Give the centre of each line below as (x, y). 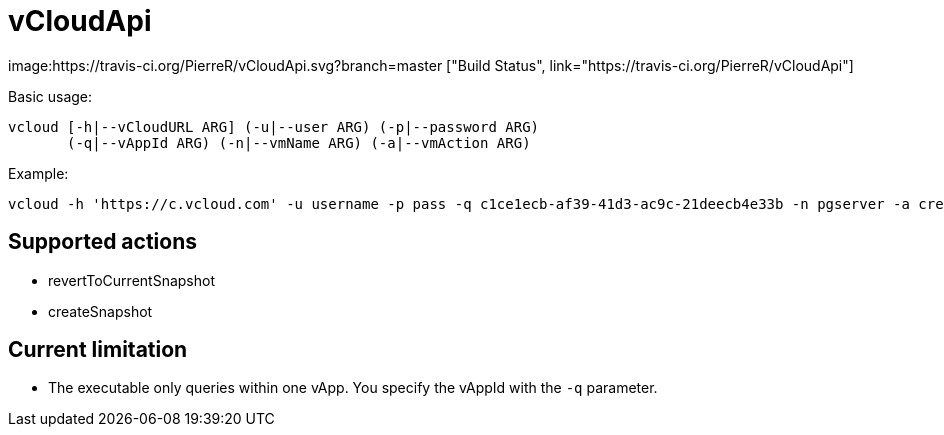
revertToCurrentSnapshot (131, 280)
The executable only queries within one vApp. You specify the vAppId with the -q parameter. (353, 388)
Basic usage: (50, 96)
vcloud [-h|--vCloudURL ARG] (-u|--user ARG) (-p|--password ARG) (274, 126)
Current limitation (98, 350)
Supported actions (102, 242)
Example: (38, 173)
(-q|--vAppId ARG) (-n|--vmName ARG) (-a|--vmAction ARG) (299, 142)
